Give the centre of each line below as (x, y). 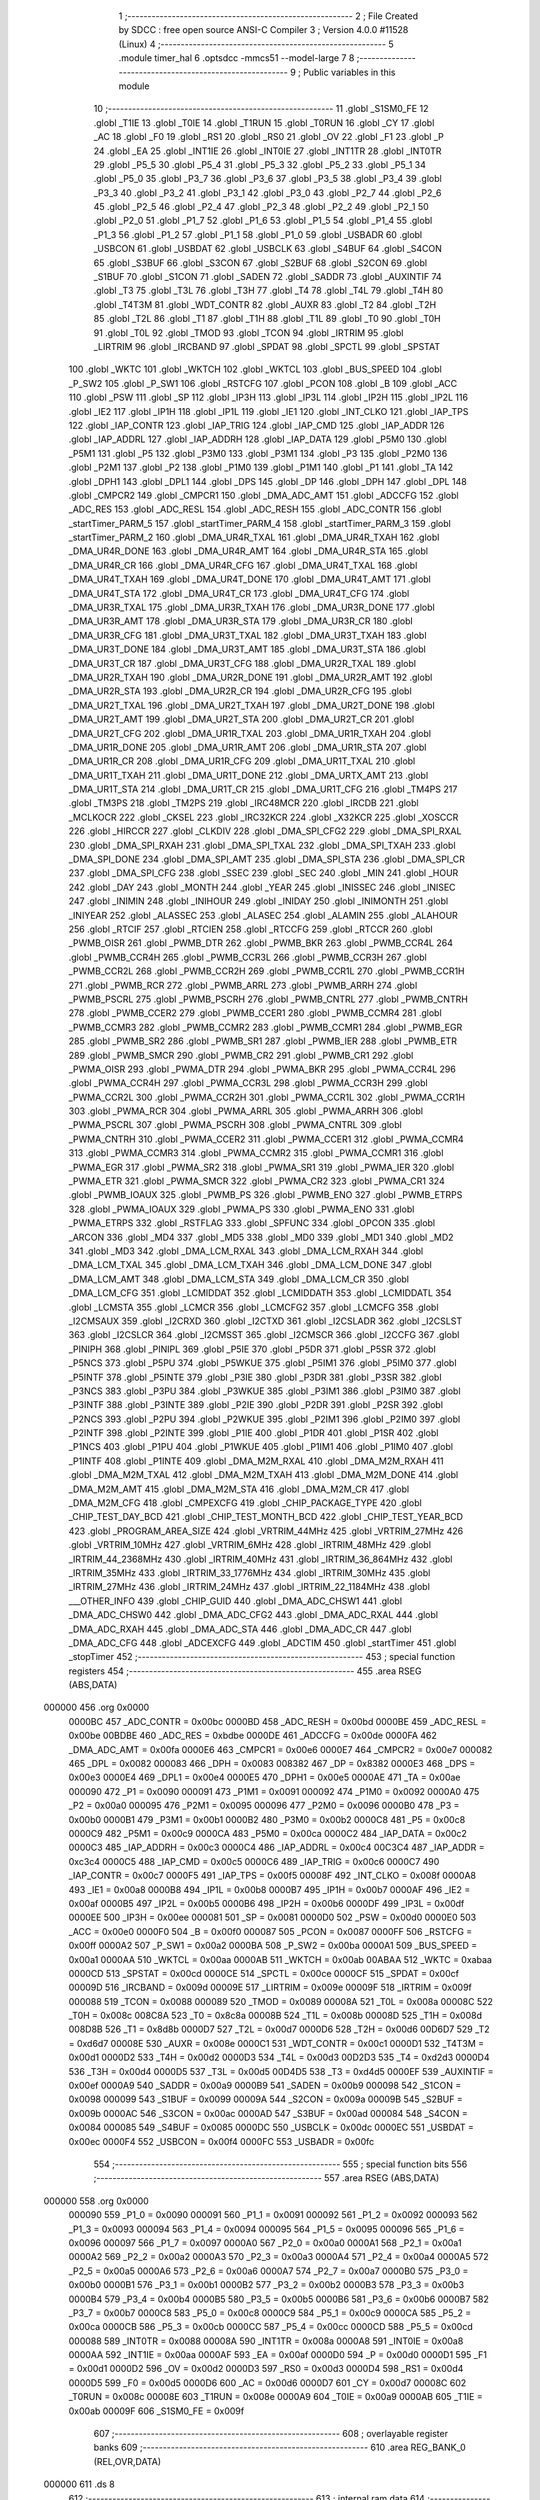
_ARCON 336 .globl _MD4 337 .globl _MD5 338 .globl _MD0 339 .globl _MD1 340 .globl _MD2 (261, 1237)
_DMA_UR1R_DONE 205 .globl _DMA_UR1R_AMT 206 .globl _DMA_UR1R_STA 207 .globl (247, 747)
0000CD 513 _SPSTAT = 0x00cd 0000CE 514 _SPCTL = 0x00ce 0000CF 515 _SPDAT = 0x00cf (264, 1973)
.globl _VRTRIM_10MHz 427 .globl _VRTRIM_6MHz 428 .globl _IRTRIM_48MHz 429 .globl (250, 1545)
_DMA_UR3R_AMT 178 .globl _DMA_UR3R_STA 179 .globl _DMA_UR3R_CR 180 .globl (241, 621)
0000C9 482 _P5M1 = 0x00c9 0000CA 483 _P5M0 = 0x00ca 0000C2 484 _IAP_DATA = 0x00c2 (267, 1833)
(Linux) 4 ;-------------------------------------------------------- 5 (256, 44)
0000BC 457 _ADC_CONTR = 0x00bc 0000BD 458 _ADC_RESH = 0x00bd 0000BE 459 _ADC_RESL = (277, 1721)
